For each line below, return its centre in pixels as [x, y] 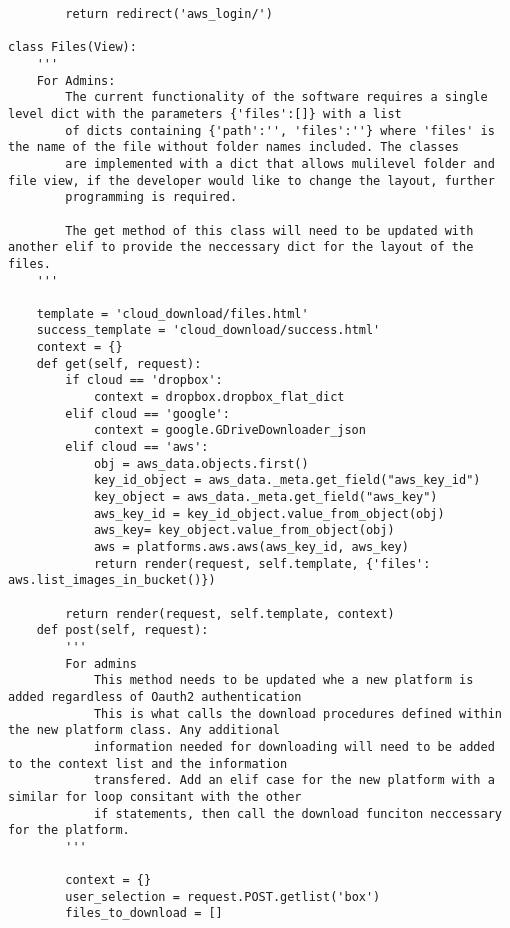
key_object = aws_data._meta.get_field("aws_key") [265, 497]
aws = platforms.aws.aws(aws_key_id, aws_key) [251, 547]
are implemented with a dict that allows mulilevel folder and [280, 163]
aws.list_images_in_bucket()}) [112, 580]
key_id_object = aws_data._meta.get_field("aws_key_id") [287, 480]
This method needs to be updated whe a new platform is [283, 680]
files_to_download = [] [144, 913]
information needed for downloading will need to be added [294, 746]
